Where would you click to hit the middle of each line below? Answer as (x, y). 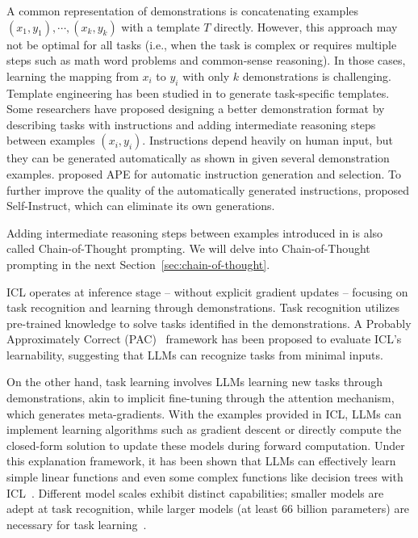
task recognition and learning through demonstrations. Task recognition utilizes (203, 307)
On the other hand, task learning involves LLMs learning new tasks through (195, 382)
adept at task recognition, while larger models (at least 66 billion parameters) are (208, 509)
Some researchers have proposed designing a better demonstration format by (196, 109)
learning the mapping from (73, 76)
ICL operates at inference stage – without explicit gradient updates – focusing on (207, 291)
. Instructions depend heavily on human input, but (268, 140)
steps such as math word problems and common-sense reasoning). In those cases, (206, 60)
